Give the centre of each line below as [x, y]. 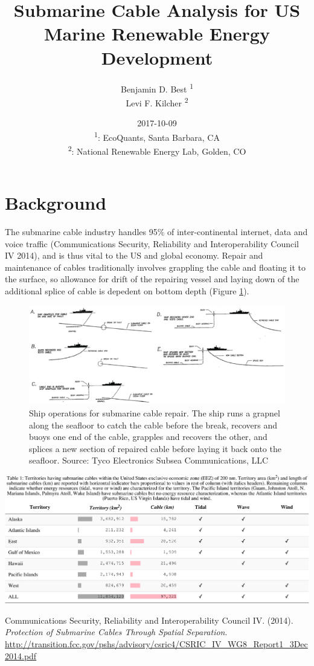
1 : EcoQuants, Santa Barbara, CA [157, 136]
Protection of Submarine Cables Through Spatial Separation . [116, 632]
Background [56, 203]
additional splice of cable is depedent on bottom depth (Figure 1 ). [127, 291]
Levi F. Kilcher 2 [157, 102]
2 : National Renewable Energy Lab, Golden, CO [157, 150]
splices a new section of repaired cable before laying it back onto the [155, 448]
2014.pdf [21, 655]
